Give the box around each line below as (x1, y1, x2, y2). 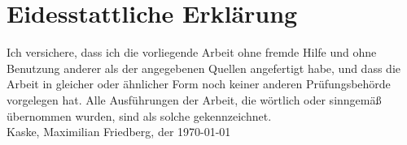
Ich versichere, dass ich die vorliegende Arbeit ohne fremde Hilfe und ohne (7, 44, 377, 61)
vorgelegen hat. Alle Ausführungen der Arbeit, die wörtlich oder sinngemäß (7, 91, 382, 108)
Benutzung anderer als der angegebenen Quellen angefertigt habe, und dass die (7, 59, 400, 76)
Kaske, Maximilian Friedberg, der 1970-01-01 (7, 123, 231, 140)
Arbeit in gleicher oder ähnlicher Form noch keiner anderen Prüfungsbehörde (7, 75, 391, 92)
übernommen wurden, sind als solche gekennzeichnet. (7, 107, 272, 124)
